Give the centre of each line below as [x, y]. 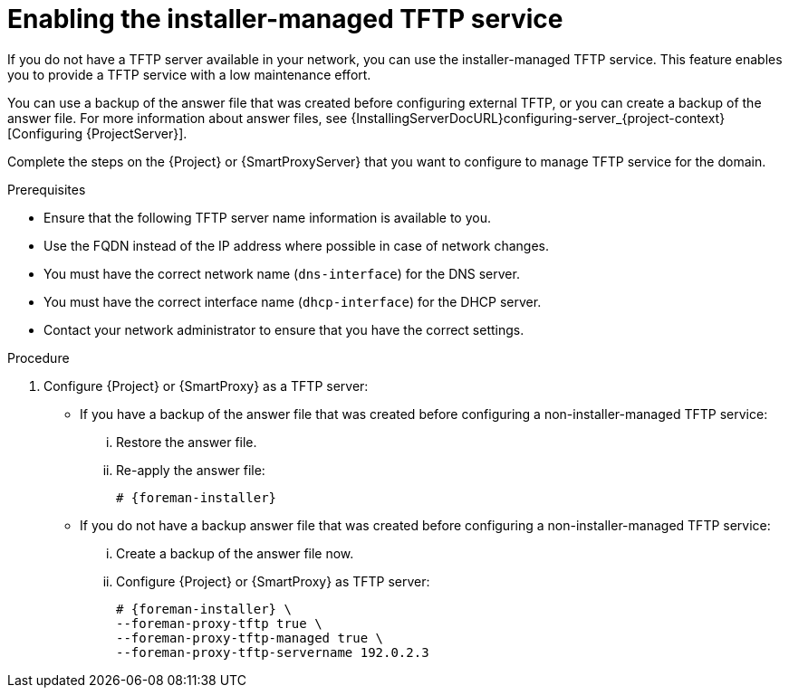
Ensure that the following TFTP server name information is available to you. [267, 217]
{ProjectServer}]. [137, 133]
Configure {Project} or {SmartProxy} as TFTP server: [273, 581]
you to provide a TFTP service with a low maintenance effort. [189, 74]
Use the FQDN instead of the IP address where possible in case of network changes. [296, 245]
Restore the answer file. [187, 442]
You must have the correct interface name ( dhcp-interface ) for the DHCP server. [293, 301]
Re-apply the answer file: [191, 470]
